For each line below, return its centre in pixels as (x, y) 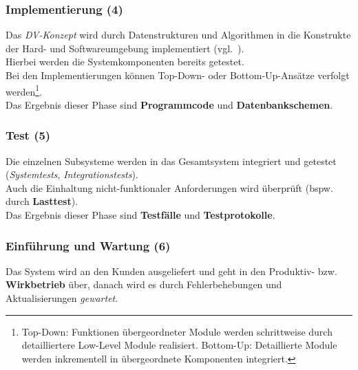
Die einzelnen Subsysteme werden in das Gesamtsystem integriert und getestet (171, 161)
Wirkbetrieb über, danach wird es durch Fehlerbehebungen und (144, 284)
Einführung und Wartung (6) (88, 245)
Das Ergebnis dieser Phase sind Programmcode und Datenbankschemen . (169, 104)
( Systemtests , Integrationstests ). (72, 174)
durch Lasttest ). (42, 201)
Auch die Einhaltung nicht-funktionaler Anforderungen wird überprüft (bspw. (169, 187)
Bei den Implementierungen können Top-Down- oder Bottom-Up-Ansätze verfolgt (178, 75)
